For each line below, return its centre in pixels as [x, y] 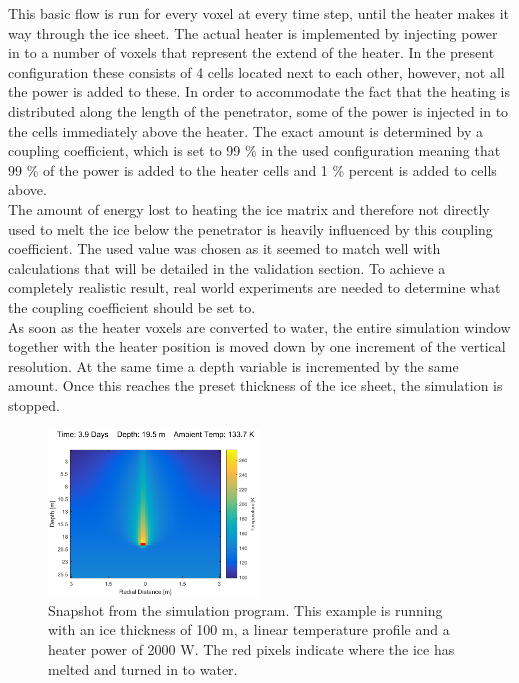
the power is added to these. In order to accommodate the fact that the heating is [259, 91]
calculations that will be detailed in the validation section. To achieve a [227, 267]
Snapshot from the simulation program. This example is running [245, 609]
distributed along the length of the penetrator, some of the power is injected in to [258, 110]
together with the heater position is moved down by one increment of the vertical [257, 346]
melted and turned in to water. [143, 668]
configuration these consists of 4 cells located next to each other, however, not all [256, 71]
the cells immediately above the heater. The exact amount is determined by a [246, 130]
